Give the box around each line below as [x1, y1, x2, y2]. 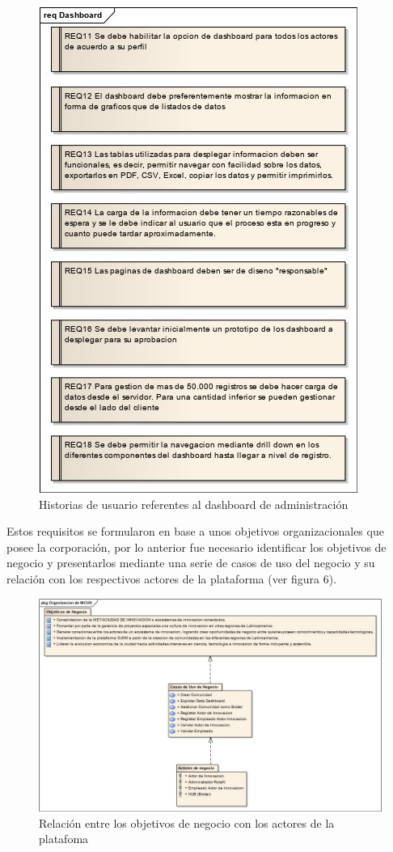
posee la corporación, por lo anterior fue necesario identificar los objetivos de [6, 538, 387, 555]
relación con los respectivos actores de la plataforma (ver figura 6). [6, 570, 337, 587]
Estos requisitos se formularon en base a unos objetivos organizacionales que [6, 523, 384, 540]
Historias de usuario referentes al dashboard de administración [39, 495, 349, 512]
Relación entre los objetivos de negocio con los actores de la [39, 814, 335, 831]
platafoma [39, 830, 89, 847]
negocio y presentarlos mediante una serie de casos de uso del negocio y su [6, 554, 375, 571]
